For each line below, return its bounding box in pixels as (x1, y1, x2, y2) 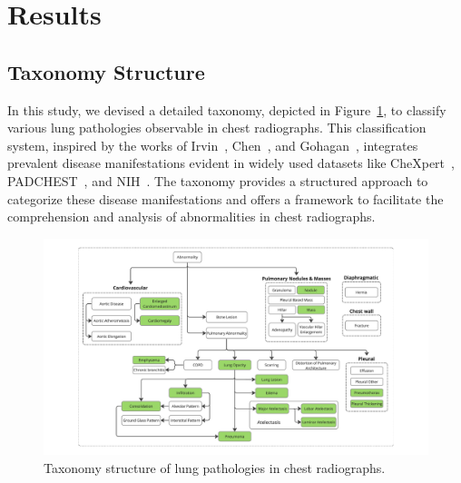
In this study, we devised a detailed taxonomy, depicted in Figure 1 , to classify (7, 100, 446, 119)
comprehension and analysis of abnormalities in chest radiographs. (7, 207, 376, 226)
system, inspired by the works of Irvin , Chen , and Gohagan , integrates (7, 135, 418, 154)
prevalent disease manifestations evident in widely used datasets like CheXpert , (7, 153, 455, 172)
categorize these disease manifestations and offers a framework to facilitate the (7, 189, 444, 208)
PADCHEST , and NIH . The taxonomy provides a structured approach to (7, 171, 428, 190)
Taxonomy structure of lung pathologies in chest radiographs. (44, 458, 386, 477)
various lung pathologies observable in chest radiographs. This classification (7, 118, 427, 137)
